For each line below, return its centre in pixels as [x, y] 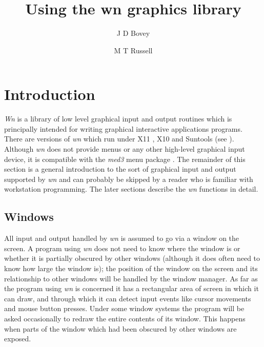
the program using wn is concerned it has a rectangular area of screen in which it [131, 288]
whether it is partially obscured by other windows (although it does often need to [132, 258]
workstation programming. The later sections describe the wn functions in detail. [131, 189]
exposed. [18, 339]
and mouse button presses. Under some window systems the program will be [124, 308]
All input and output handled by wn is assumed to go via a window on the [122, 238]
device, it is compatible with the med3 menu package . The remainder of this [125, 159]
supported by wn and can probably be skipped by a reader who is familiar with [129, 179]
